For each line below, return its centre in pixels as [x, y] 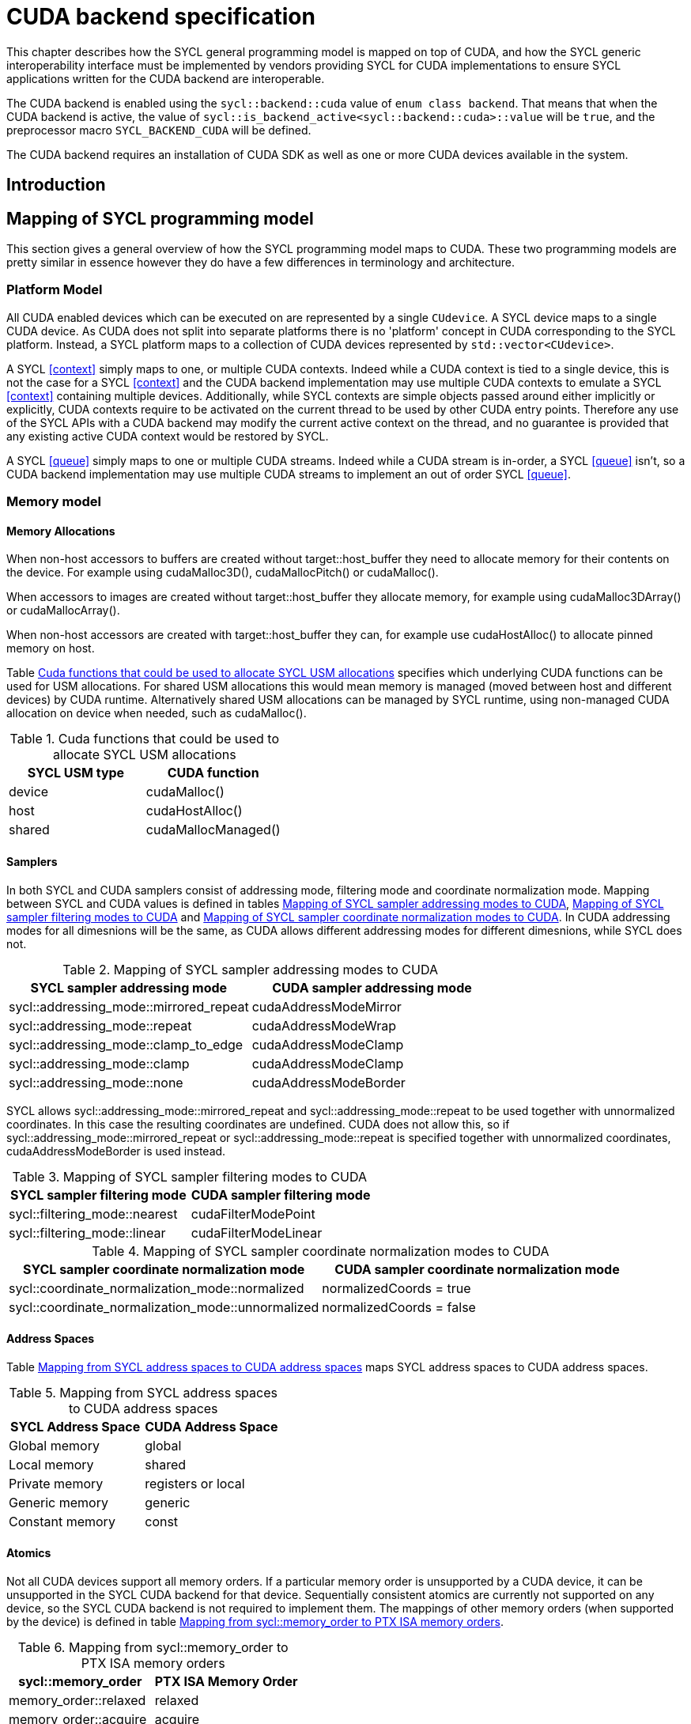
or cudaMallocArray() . [63, 611]
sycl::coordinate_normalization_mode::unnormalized [164, 1307]
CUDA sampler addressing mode [372, 987]
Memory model [54, 502]
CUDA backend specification [161, 17]
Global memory [54, 1445]
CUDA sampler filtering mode [281, 1195]
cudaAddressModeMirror [327, 1006]
